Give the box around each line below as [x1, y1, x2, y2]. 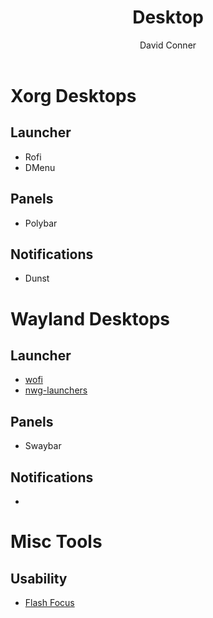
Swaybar [24, 440, 62, 452]
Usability [10, 570, 68, 587]
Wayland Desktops [10, 307, 171, 330]
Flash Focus [24, 597, 75, 608]
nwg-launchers [24, 384, 88, 396]
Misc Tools [10, 531, 103, 553]
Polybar [24, 217, 58, 229]
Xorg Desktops [10, 84, 137, 107]
